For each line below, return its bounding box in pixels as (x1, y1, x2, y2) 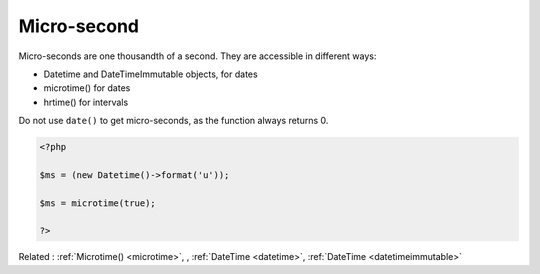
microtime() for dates (43, 82, 131, 94)
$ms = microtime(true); (39, 197, 157, 209)
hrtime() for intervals (43, 96, 129, 108)
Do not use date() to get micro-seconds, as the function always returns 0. (18, 115, 329, 127)
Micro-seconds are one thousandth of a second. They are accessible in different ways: (18, 50, 377, 62)
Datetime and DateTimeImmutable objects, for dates (43, 68, 259, 80)
